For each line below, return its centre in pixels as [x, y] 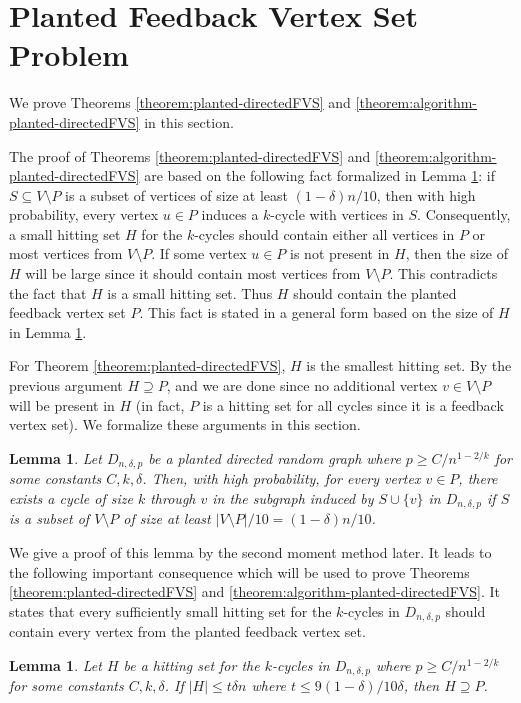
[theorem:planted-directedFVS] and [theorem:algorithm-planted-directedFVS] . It [255, 591]
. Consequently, [464, 214]
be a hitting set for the [191, 664]
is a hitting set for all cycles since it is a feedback [353, 404]
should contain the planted [375, 292]
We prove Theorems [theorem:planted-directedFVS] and [180, 102]
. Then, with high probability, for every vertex [281, 478]
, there [478, 478]
